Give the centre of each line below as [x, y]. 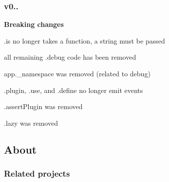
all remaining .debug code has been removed [70, 57]
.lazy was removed [31, 123]
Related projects [37, 173]
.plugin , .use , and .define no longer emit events [74, 90]
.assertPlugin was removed [43, 106]
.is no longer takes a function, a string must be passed [84, 40]
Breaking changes [34, 24]
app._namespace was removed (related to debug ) [77, 73]
